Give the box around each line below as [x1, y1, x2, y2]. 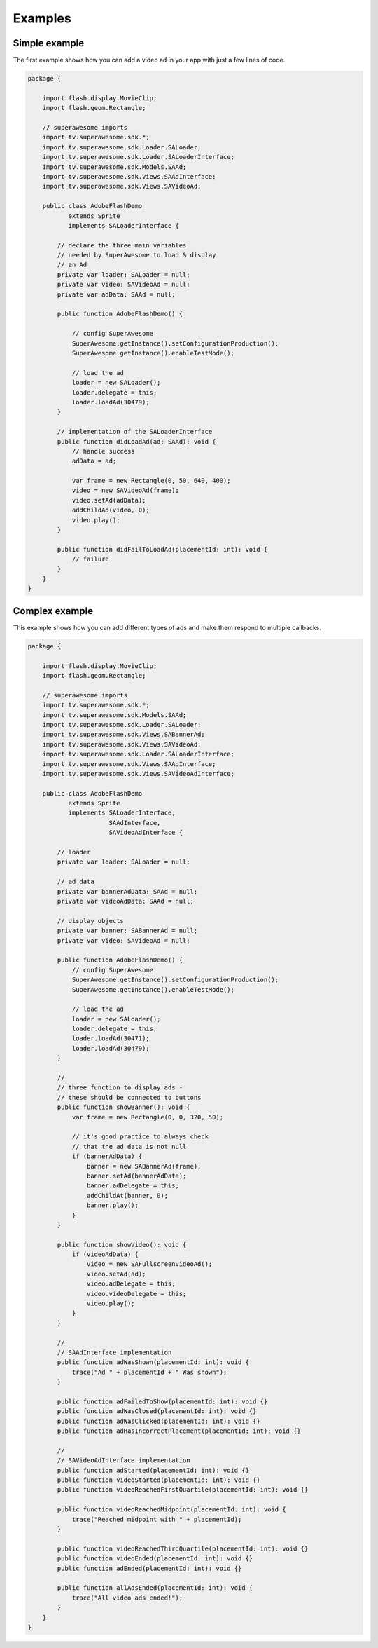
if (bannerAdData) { [71, 1152, 143, 1160]
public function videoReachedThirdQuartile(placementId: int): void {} [57, 1544, 309, 1553]
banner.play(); [86, 1201, 139, 1209]
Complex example [13, 605, 94, 617]
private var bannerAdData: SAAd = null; [57, 887, 198, 895]
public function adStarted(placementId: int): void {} [57, 1466, 250, 1474]
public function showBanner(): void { [57, 1103, 190, 1111]
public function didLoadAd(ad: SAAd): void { [57, 437, 216, 445]
